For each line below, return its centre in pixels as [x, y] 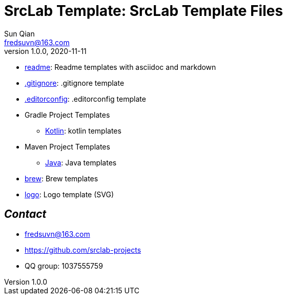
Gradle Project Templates [67, 115]
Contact [25, 214]
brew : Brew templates [61, 178]
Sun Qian [19, 33]
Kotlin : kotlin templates [83, 130]
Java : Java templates [81, 162]
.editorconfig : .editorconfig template [85, 99]
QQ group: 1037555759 [64, 266]
